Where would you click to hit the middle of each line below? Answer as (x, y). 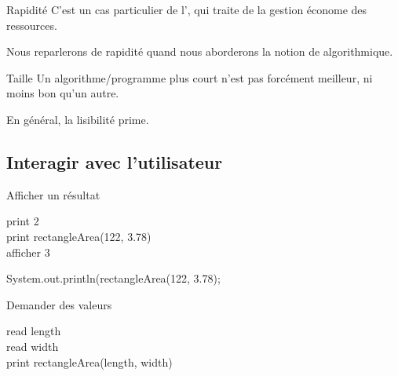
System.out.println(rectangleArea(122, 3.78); (113, 278)
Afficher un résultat (53, 194)
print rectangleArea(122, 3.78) (79, 236)
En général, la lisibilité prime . (78, 119)
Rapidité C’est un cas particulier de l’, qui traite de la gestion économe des (187, 9)
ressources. (32, 25)
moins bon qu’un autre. (63, 93)
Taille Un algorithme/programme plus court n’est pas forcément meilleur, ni (190, 77)
